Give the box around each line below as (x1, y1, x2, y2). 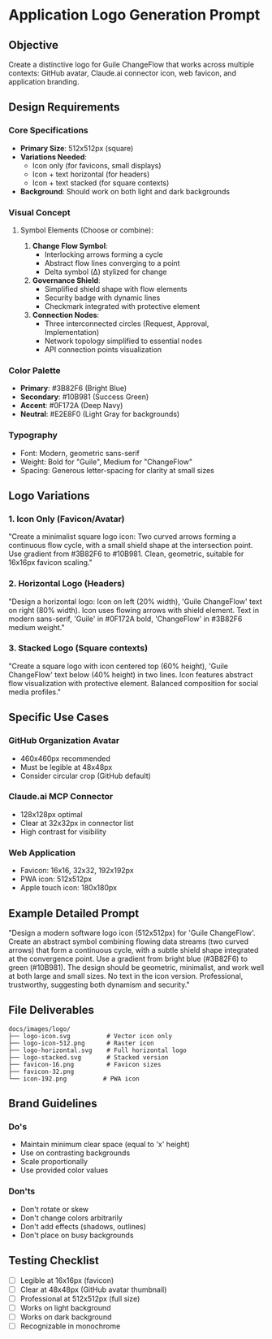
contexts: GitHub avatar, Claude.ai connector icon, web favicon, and (8, 68, 237, 78)
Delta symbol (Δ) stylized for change (44, 267, 167, 276)
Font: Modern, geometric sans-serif (19, 448, 140, 458)
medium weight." (8, 622, 65, 632)
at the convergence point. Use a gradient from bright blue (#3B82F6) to (8, 954, 248, 963)
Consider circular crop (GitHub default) (19, 771, 152, 780)
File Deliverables (8, 1003, 95, 1017)
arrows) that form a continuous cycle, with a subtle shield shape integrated (8, 945, 259, 954)
